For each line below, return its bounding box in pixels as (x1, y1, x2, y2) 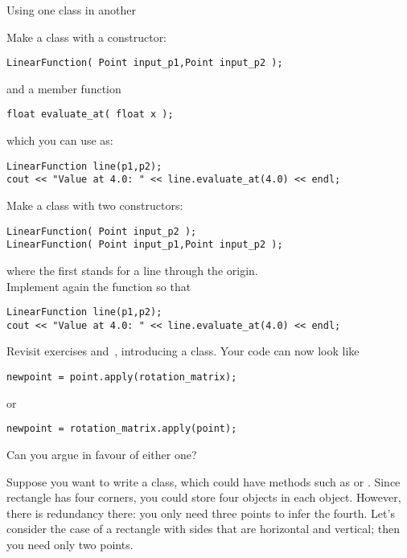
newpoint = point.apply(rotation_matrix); (6, 371, 237, 383)
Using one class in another (6, 2, 136, 18)
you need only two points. (6, 535, 134, 552)
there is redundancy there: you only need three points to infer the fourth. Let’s (6, 504, 395, 521)
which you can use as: (6, 132, 113, 149)
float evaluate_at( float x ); (6, 109, 174, 121)
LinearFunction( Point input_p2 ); (6, 225, 197, 237)
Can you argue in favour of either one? (6, 445, 197, 462)
